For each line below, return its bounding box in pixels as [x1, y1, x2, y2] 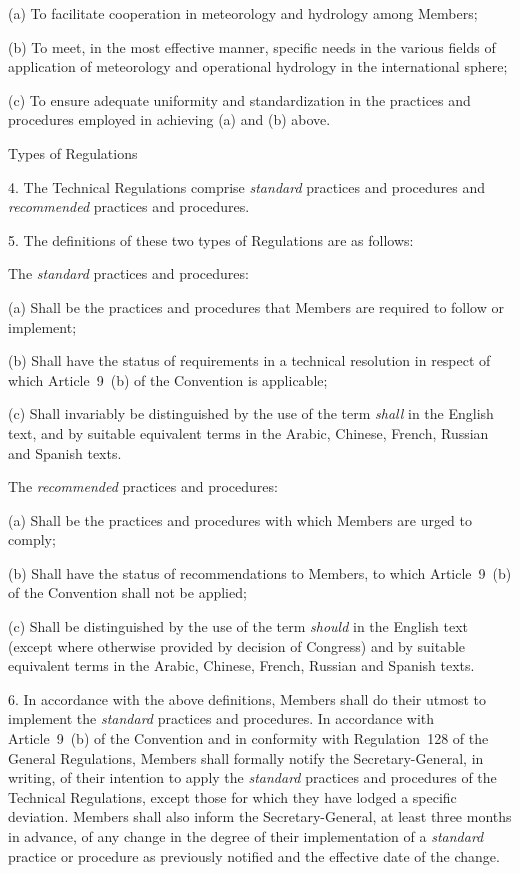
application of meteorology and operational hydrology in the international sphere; [8, 56, 508, 77]
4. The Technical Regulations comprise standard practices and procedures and [8, 176, 485, 197]
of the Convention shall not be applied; [8, 582, 247, 603]
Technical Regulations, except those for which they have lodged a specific [8, 786, 457, 807]
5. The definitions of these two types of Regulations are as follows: [8, 229, 414, 250]
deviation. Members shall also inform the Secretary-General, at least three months [8, 806, 512, 827]
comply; [8, 529, 56, 550]
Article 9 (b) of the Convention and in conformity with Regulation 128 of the [8, 728, 489, 749]
